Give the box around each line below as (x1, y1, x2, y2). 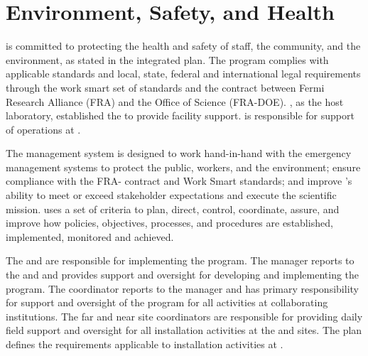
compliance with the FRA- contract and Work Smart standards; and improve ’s (6, 173, 352, 188)
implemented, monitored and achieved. (6, 229, 174, 244)
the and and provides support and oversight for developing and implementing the (6, 267, 359, 282)
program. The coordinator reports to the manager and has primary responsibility (6, 281, 359, 296)
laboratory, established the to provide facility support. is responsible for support (6, 108, 355, 123)
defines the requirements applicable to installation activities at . (6, 337, 283, 351)
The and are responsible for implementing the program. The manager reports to (6, 253, 355, 268)
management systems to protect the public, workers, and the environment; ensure (6, 159, 361, 174)
